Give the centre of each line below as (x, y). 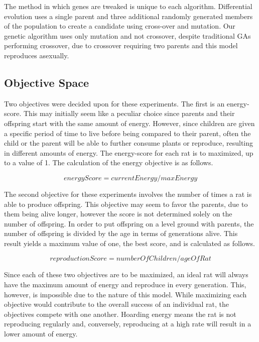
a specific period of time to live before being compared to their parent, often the (127, 133)
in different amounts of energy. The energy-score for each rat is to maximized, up (129, 152)
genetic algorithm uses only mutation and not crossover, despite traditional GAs (127, 35)
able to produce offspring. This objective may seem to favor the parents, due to (126, 204)
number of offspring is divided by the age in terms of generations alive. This (121, 233)
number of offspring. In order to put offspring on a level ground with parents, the (129, 223)
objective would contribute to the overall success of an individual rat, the (116, 304)
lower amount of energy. (41, 334)
